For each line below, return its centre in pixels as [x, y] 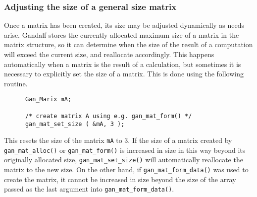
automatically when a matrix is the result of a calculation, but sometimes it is [123, 64]
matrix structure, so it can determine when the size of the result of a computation [128, 44]
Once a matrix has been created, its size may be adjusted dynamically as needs [124, 25]
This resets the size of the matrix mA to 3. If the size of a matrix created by [118, 140]
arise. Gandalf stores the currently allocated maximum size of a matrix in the [122, 34]
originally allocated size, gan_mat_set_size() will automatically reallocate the [124, 160]
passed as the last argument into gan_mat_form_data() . [89, 189]
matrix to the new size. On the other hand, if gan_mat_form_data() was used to [126, 169]
